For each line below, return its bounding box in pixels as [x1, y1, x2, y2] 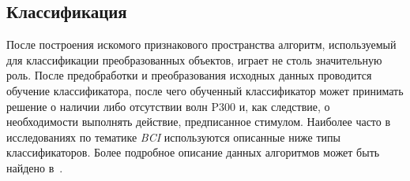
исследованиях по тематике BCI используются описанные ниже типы [6, 128, 340, 145]
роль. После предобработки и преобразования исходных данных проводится [6, 67, 372, 83]
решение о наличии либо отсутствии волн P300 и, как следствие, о [6, 98, 330, 114]
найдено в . [6, 159, 63, 175]
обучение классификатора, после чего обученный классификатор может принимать [6, 82, 404, 98]
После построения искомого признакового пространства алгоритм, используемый [6, 36, 397, 53]
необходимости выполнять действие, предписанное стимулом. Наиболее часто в [6, 113, 391, 130]
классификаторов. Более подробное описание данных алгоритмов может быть [6, 144, 380, 161]
